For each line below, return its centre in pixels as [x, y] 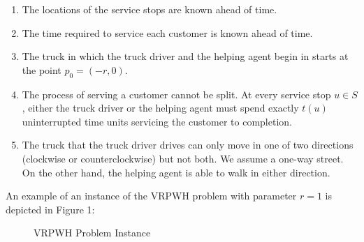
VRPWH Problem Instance [92, 233]
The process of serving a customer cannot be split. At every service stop [176, 94]
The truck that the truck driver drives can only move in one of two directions [188, 145]
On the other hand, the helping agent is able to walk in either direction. [176, 172]
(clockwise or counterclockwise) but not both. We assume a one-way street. [183, 158]
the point [42, 69]
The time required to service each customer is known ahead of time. [167, 32]
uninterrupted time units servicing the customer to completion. [157, 121]
